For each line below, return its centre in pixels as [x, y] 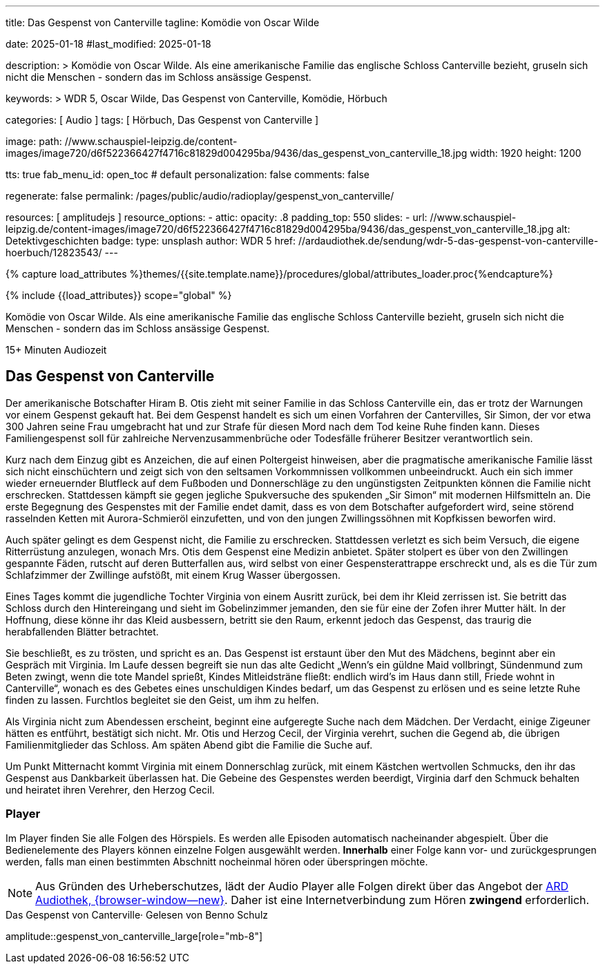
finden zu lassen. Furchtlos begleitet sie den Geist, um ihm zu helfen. [162, 700]
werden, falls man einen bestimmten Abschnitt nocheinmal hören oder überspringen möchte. [217, 861]
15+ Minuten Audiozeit [56, 350]
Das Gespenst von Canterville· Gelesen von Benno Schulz [137, 914]
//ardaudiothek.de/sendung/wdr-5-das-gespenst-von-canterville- [449, 241]
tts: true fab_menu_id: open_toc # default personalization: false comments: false [188, 174]
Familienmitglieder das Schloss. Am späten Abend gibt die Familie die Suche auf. [189, 745]
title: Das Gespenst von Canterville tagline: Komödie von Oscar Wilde [163, 22]
